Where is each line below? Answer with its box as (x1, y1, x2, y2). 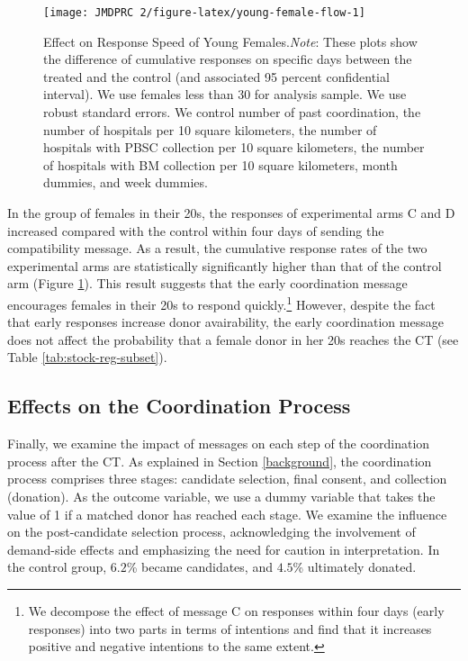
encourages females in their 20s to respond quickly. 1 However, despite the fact (7, 292, 436, 313)
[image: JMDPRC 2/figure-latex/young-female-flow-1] (43, 6, 365, 19)
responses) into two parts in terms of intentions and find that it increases (28, 619, 432, 638)
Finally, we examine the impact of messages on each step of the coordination (7, 434, 430, 453)
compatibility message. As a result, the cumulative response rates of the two (7, 239, 427, 258)
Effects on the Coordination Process (7, 392, 351, 420)
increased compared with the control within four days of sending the (7, 221, 384, 240)
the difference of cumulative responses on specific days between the (43, 50, 412, 68)
